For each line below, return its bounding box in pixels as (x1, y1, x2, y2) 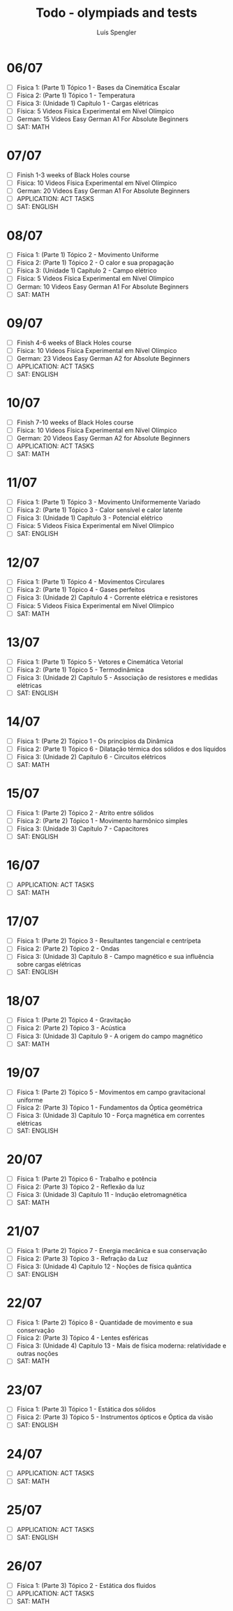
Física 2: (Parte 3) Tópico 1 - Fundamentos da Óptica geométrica (16, 1103, 203, 1112)
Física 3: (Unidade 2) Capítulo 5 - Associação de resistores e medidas (16, 673, 218, 682)
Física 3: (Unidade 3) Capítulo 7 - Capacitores (16, 824, 149, 833)
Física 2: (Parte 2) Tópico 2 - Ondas (16, 944, 120, 953)
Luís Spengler (96, 28, 137, 36)
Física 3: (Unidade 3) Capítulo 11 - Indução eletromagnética (16, 1190, 188, 1198)
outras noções (16, 1350, 59, 1358)
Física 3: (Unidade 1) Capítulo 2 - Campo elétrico (16, 266, 158, 275)
